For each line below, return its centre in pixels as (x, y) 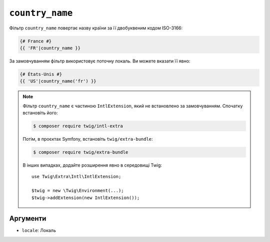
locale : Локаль (39, 231)
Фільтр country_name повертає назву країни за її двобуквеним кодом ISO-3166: (96, 28)
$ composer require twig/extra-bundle (81, 152)
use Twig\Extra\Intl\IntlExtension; (76, 177)
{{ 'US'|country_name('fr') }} (58, 81)
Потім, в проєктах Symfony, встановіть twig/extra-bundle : (88, 139)
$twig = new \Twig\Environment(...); (78, 191)
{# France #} (36, 41)
